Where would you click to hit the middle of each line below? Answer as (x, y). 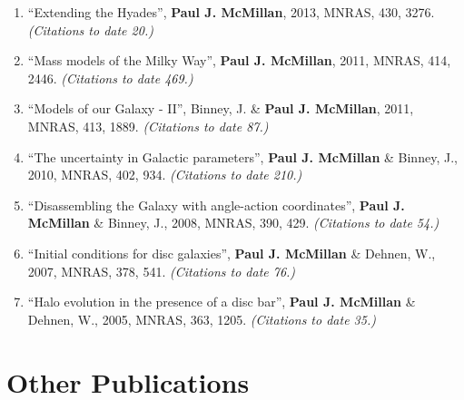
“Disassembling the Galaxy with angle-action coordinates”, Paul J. (216, 205)
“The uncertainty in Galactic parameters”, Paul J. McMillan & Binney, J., (242, 156)
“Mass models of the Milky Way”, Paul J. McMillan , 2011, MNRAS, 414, (239, 60)
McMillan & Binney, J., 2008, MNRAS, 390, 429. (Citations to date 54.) (233, 223)
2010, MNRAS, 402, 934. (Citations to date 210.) (165, 175)
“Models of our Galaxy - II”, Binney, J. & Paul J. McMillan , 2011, (221, 108)
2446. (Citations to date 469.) (110, 78)
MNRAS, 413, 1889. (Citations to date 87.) (148, 126)
